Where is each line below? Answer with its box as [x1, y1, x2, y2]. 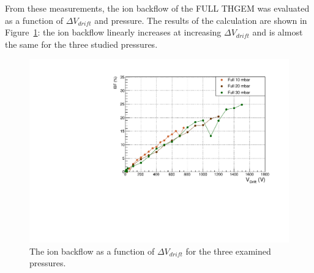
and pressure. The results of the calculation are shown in [94, 13, 307, 26]
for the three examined [185, 244, 271, 257]
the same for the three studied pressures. [5, 37, 158, 50]
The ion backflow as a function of [29, 244, 155, 257]
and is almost [252, 26, 303, 39]
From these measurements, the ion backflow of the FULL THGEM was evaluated [5, 2, 310, 14]
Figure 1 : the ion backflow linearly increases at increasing [5, 26, 222, 39]
